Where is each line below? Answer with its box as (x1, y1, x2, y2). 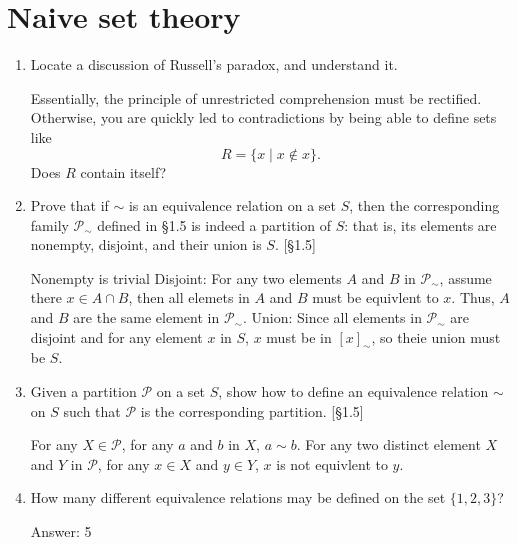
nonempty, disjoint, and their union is (30, 234, 262, 255)
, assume (439, 267, 492, 288)
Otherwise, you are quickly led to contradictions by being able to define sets (30, 107, 497, 128)
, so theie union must (371, 326, 501, 347)
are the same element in (73, 307, 220, 328)
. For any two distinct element (296, 434, 481, 455)
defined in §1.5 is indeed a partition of (97, 214, 331, 235)
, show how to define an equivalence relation (218, 381, 489, 402)
